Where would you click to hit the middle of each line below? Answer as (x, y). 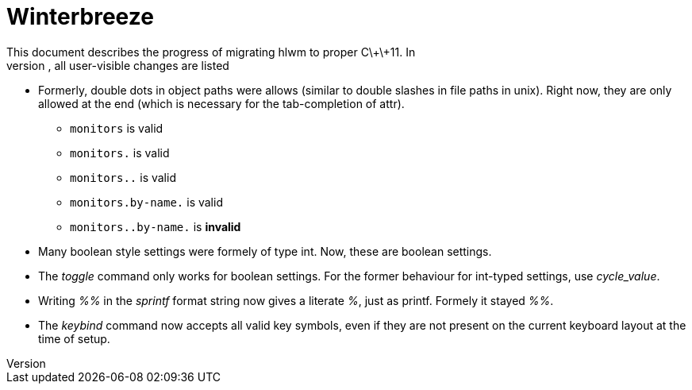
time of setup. (74, 338)
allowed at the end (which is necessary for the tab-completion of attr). (221, 103)
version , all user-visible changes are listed (118, 65)
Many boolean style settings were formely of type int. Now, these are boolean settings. (265, 251)
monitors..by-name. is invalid (156, 226)
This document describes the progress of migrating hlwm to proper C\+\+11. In (211, 52)
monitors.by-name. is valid (146, 202)
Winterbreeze (80, 17)
